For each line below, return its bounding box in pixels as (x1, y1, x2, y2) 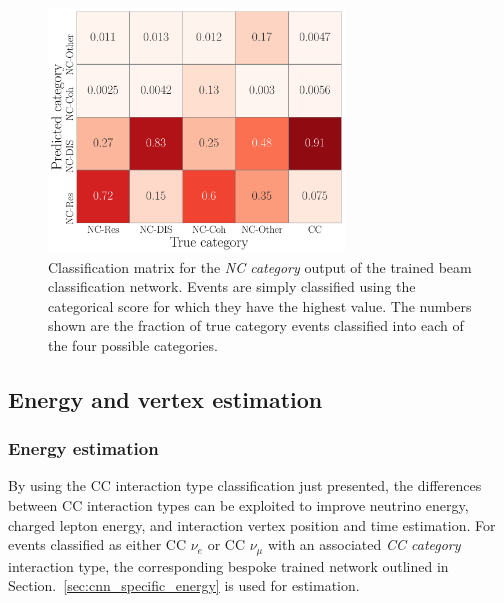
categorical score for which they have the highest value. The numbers (48, 295, 472, 316)
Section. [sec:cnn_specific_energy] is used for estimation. (8, 575, 360, 596)
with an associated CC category (267, 534, 461, 555)
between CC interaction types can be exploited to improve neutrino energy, (8, 495, 469, 516)
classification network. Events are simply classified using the (48, 276, 416, 297)
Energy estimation (8, 436, 159, 461)
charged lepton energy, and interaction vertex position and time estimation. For (8, 514, 496, 535)
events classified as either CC (8, 534, 187, 555)
